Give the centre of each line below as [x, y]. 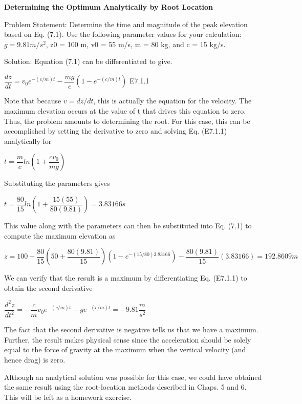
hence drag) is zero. [35, 360]
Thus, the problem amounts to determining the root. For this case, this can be [127, 121]
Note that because [33, 101]
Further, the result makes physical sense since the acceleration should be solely [128, 339]
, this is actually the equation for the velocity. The [172, 101]
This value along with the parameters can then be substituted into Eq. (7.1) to [128, 225]
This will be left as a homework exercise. [68, 397]
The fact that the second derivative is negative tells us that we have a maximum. [131, 329]
